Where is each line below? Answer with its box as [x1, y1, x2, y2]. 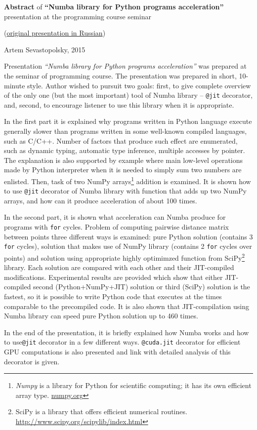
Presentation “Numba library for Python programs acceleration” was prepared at [4, 61, 247, 71]
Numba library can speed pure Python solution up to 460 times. [4, 311, 198, 321]
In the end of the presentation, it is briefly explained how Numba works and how [4, 327, 249, 337]
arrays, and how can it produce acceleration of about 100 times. [4, 195, 197, 205]
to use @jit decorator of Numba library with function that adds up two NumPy [4, 186, 247, 196]
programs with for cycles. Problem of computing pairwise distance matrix [4, 222, 229, 232]
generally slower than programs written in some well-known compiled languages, [4, 126, 247, 136]
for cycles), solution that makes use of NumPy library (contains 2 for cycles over [4, 241, 252, 251]
